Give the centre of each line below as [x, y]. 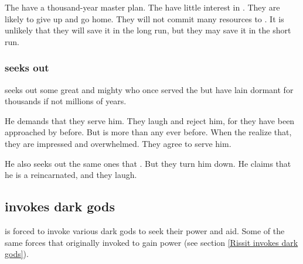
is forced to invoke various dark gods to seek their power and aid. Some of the [145, 230]
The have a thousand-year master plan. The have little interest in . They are [142, 7]
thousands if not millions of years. [66, 101]
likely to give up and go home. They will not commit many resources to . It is [144, 18]
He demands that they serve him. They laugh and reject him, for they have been [150, 120]
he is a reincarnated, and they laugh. [71, 175]
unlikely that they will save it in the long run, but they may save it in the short [148, 30]
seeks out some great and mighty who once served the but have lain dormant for [149, 89]
